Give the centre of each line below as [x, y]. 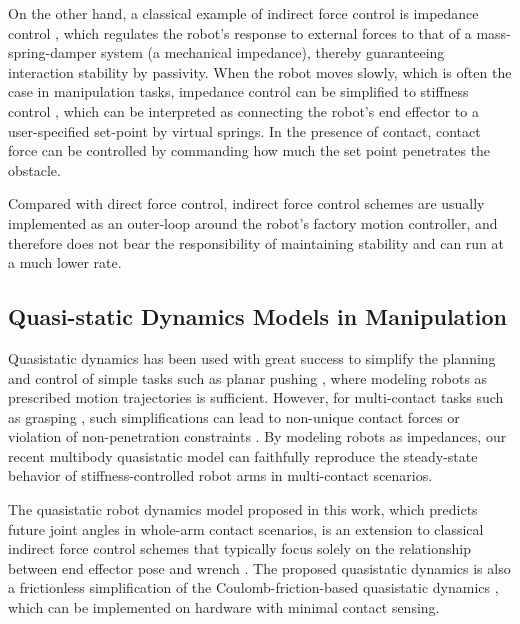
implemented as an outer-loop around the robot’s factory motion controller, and [253, 222]
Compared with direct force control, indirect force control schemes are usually [246, 203]
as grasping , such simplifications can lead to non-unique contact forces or [234, 416]
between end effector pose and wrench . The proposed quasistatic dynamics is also [259, 567]
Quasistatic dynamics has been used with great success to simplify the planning [252, 357]
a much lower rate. [65, 262]
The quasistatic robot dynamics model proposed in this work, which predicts [243, 509]
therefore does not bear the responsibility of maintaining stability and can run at [256, 242]
